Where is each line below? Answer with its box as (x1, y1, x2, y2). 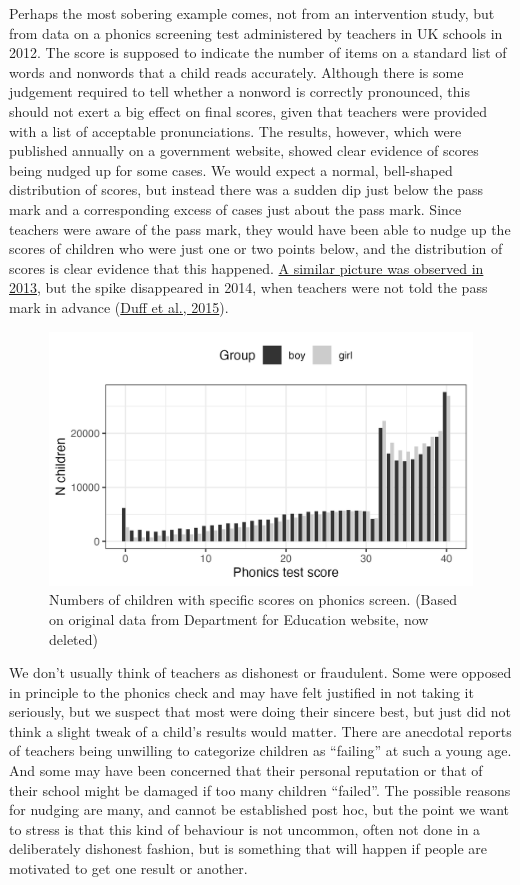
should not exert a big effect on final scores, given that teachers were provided (9, 100, 488, 121)
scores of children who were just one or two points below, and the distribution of (9, 238, 503, 259)
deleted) (49, 628, 98, 649)
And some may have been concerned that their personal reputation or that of (9, 760, 483, 781)
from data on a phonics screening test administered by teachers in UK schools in (9, 22, 503, 43)
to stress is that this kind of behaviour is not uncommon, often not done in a (9, 818, 481, 839)
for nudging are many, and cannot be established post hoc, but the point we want (9, 799, 510, 820)
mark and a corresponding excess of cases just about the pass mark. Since (9, 198, 462, 219)
